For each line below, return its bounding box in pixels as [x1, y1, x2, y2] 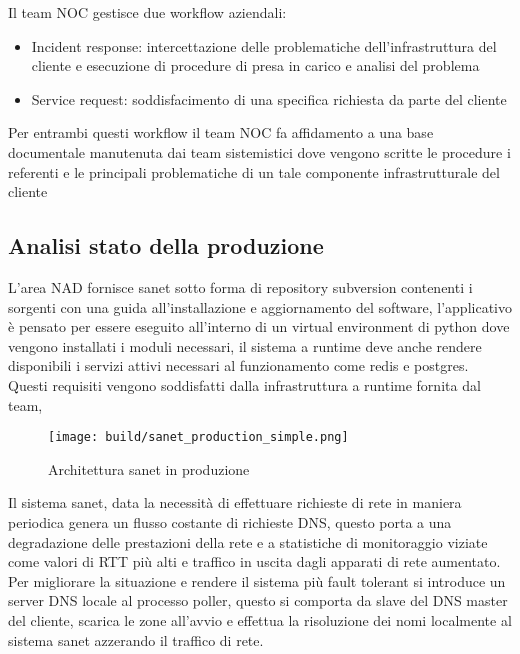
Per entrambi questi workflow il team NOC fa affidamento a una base [8, 122, 434, 143]
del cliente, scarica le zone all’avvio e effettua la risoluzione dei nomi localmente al [8, 609, 512, 630]
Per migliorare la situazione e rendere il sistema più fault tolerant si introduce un [8, 570, 506, 591]
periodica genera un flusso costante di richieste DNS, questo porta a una [8, 511, 452, 532]
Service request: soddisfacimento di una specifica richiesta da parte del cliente [31, 88, 507, 109]
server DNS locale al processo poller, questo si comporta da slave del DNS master [8, 590, 508, 611]
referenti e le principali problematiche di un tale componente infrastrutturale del [8, 161, 500, 182]
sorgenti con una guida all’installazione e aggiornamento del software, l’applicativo [8, 296, 512, 317]
